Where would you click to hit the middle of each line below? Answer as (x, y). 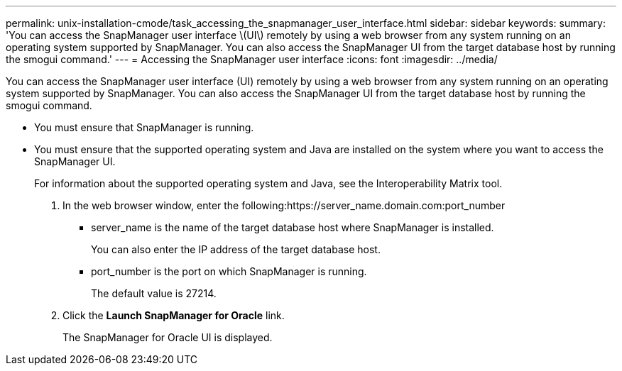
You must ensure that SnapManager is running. (144, 127)
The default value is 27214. (154, 293)
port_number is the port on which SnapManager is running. (229, 271)
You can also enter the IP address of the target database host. (236, 249)
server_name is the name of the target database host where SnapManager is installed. (293, 227)
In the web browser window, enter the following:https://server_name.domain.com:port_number (284, 205)
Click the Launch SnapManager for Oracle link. (174, 315)
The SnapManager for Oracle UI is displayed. (168, 337)
